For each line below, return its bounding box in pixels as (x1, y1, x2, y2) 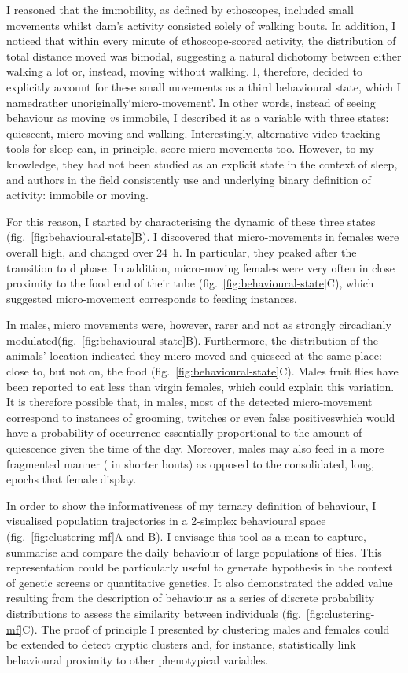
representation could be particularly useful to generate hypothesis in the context (6, 559, 393, 575)
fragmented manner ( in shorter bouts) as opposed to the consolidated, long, (6, 455, 375, 471)
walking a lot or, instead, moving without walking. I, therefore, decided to (6, 63, 362, 80)
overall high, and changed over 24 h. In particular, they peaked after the (6, 243, 357, 260)
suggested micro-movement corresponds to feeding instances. (6, 290, 297, 306)
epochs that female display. (6, 471, 137, 487)
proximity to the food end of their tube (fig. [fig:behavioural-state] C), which (6, 275, 374, 291)
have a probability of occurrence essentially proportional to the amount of (6, 424, 362, 441)
